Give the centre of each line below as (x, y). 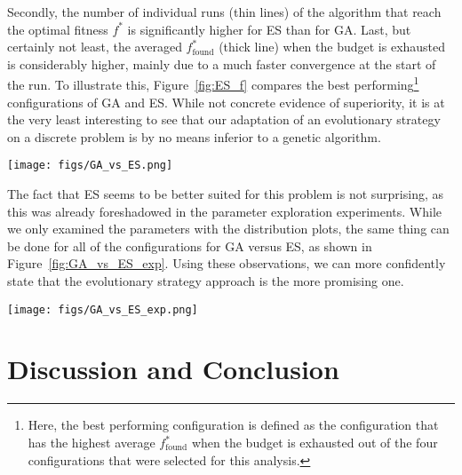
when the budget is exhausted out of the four (315, 442)
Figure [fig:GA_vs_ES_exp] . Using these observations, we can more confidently (227, 263)
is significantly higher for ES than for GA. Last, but (269, 29)
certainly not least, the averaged (95, 47)
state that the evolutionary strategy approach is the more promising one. (206, 281)
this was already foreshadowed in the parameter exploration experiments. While (224, 211)
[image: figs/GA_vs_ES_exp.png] (103, 309)
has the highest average (92, 442)
